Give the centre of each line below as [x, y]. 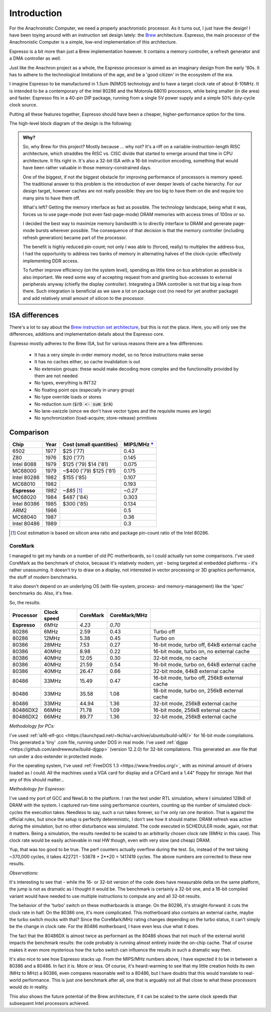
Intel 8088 [25, 464]
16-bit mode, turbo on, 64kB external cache [205, 665]
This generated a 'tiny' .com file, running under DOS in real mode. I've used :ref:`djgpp [99, 742]
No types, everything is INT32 [65, 383]
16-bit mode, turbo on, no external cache [201, 652]
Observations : [24, 873]
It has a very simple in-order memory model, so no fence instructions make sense [119, 355]
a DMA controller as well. [35, 58]
